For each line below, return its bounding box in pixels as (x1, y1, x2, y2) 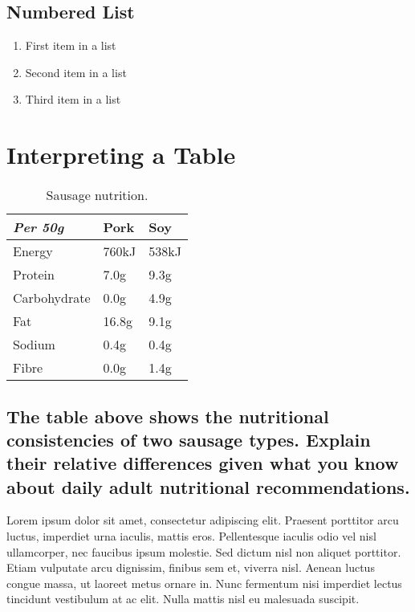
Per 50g (13, 218, 64, 237)
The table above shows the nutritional (6, 403, 329, 428)
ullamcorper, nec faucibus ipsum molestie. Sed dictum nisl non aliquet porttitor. (6, 543, 401, 560)
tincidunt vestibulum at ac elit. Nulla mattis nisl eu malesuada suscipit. (6, 590, 360, 607)
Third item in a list (25, 91, 121, 108)
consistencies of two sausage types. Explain (6, 426, 371, 451)
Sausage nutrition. (46, 186, 149, 205)
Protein (13, 265, 55, 284)
